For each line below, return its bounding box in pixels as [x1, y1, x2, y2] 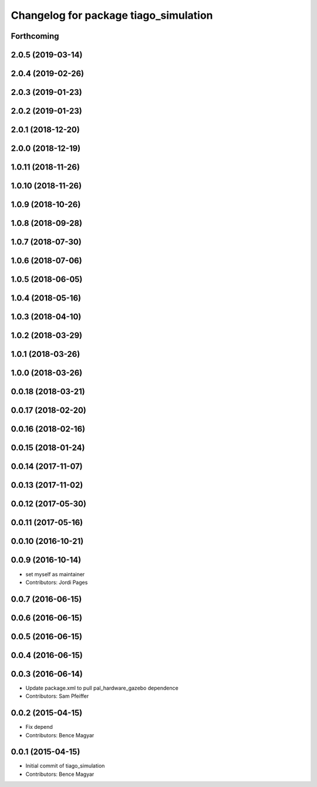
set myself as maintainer [25, 570, 85, 577]
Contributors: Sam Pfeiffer [25, 693, 89, 700]
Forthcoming [11, 31, 59, 41]
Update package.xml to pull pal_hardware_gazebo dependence [25, 684, 178, 691]
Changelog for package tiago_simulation [11, 9, 214, 22]
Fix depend [25, 724, 53, 731]
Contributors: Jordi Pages [25, 579, 88, 586]
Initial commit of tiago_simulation [25, 762, 105, 769]
